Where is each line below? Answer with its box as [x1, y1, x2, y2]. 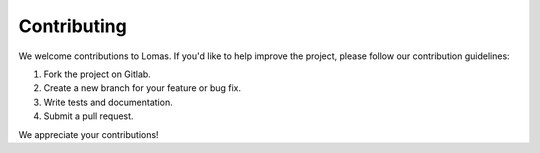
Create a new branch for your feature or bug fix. [43, 82, 242, 94]
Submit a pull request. [43, 110, 134, 122]
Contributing [18, 15, 127, 37]
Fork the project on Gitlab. [43, 68, 152, 80]
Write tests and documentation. [43, 96, 174, 108]
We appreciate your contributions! [18, 128, 159, 140]
